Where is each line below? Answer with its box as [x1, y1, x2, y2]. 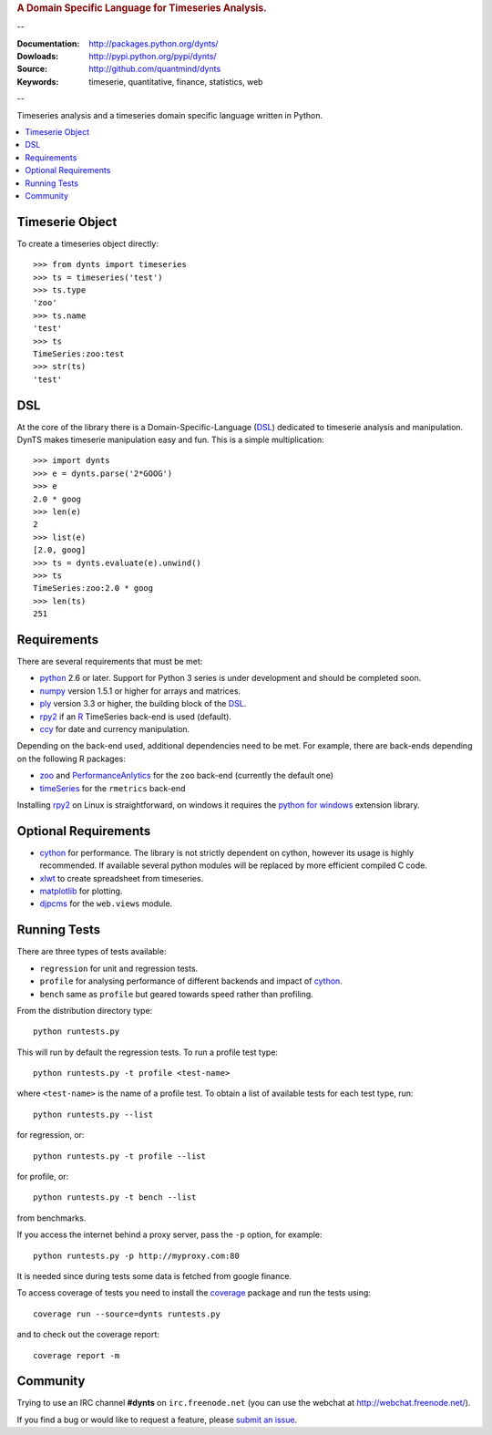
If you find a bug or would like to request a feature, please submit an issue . [16, 1414, 298, 1425]
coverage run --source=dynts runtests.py [33, 1308, 220, 1319]
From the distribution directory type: [16, 1005, 153, 1016]
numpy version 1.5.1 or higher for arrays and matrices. [39, 685, 241, 697]
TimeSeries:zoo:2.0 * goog [33, 583, 154, 594]
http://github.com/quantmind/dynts [88, 64, 221, 75]
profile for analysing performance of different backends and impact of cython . [39, 976, 343, 986]
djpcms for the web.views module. [39, 898, 173, 909]
